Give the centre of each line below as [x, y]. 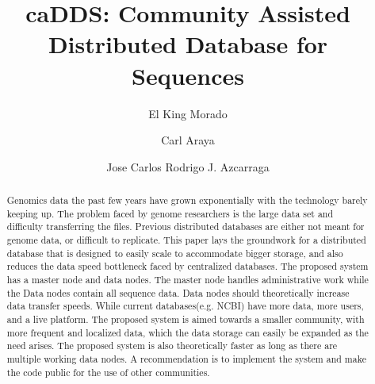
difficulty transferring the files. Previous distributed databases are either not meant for [186, 227]
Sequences [188, 75]
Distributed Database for [188, 44]
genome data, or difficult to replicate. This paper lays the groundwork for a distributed [186, 240]
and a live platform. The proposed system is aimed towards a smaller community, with [186, 319]
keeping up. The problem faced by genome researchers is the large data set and [170, 213]
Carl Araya [188, 140]
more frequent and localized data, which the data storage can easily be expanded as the [187, 332]
